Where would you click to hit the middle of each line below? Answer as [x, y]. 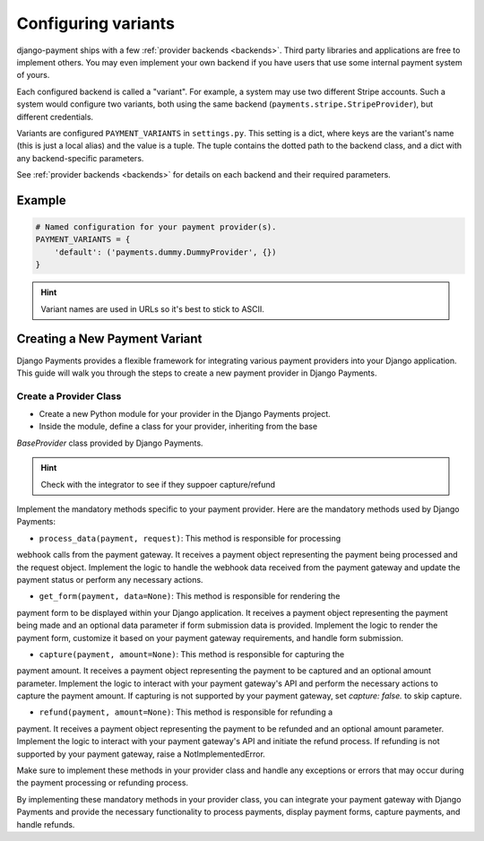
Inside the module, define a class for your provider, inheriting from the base [178, 427]
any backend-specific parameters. [80, 158]
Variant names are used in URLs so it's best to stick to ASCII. [152, 308]
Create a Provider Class [69, 396]
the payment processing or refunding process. [102, 783]
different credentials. [55, 117]
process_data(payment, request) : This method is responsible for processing [190, 538]
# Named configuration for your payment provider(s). [156, 227]
